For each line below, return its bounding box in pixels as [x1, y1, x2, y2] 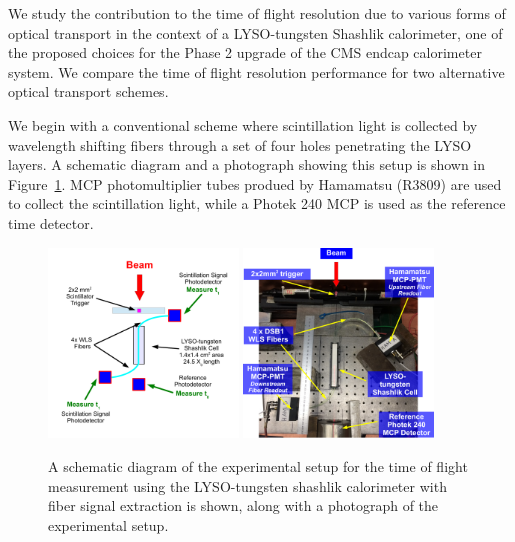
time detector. [8, 212, 94, 233]
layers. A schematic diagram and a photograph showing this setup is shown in [8, 154, 486, 175]
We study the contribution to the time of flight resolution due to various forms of [8, 3, 506, 23]
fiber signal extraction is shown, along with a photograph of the [48, 495, 439, 516]
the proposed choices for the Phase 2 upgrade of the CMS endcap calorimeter [8, 42, 482, 63]
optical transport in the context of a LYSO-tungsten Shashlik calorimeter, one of [8, 22, 503, 43]
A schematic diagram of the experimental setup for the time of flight [48, 455, 468, 476]
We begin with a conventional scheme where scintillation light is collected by [8, 114, 478, 135]
